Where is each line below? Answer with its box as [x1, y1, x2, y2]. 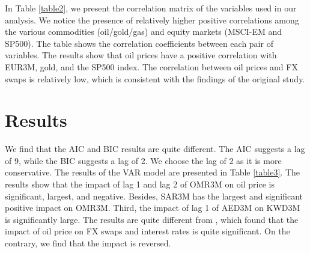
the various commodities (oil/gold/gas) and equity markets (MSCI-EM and [5, 25, 282, 38]
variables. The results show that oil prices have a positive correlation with [5, 49, 277, 61]
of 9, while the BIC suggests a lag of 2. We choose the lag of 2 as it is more [5, 154, 282, 166]
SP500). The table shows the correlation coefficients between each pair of [5, 37, 273, 49]
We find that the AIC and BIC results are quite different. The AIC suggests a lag [5, 142, 305, 155]
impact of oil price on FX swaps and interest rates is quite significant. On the [5, 225, 290, 237]
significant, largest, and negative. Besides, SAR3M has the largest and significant [5, 189, 303, 202]
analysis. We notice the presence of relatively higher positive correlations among [5, 13, 299, 26]
